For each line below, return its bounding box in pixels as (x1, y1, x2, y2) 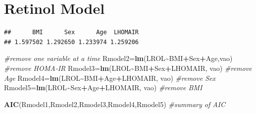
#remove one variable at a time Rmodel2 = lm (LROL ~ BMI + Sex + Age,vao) (4, 53, 233, 63)
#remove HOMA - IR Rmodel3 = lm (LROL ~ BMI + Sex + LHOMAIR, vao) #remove (4, 62, 252, 73)
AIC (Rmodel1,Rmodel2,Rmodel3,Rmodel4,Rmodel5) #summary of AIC (4, 99, 226, 109)
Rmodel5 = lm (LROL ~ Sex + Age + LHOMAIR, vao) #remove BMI (4, 82, 203, 93)
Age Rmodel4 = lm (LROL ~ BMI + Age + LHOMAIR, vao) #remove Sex (4, 72, 215, 83)
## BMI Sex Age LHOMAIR (4, 29, 139, 36)
